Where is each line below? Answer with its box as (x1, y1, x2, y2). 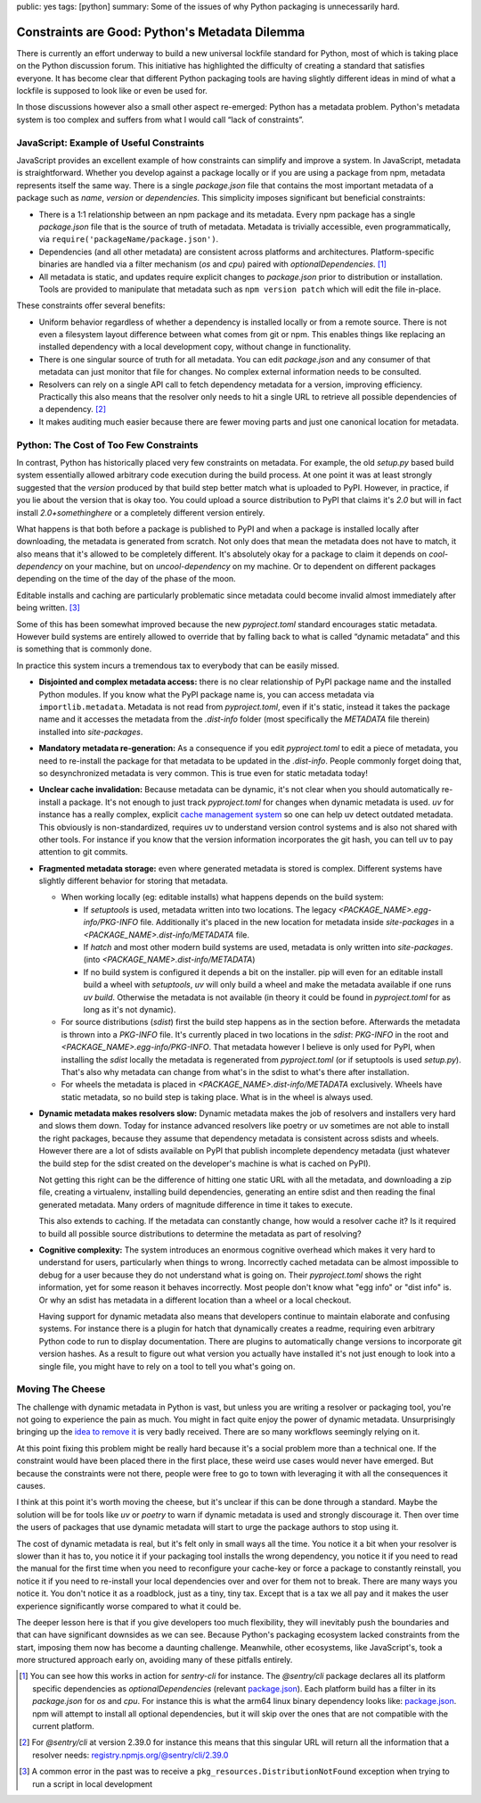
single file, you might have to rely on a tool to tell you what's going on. (38, 1361, 296, 1371)
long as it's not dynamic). (83, 1004, 176, 1014)
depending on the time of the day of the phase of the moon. (16, 574, 236, 584)
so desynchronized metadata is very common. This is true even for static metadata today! (38, 767, 369, 778)
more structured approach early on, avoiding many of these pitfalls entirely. (16, 1655, 293, 1666)
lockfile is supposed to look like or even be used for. (16, 86, 208, 96)
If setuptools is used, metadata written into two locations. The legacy (83, 904, 337, 914)
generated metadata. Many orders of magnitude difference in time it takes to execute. (38, 1199, 354, 1210)
